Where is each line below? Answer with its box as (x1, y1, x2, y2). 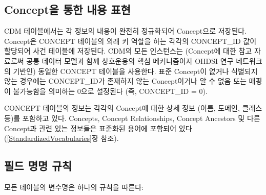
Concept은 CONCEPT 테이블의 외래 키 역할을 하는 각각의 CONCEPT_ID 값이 (4, 35, 257, 46)
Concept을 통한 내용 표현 (4, 2, 131, 17)
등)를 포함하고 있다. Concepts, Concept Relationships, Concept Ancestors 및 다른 (4, 112, 260, 123)
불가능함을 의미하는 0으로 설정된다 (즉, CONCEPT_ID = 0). (13, 85, 208, 96)
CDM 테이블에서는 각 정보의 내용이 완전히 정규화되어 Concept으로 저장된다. (4, 26, 247, 36)
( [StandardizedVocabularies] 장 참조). (4, 133, 119, 143)
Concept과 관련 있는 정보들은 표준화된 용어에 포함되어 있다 (4, 123, 192, 133)
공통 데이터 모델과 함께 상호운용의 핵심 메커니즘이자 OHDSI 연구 (26, 55, 234, 66)
